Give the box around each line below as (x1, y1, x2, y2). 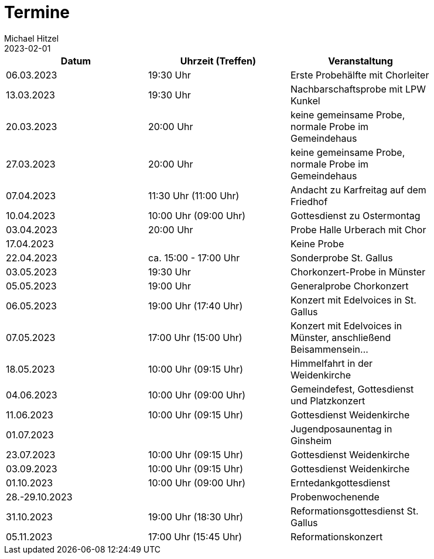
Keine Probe (290, 237, 344, 250)
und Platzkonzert (290, 394, 365, 407)
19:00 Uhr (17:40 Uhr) (148, 299, 243, 312)
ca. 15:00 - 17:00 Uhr (148, 251, 240, 264)
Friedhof (290, 195, 328, 207)
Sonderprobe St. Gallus (290, 251, 393, 264)
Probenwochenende (290, 490, 380, 503)
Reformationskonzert (290, 530, 383, 543)
